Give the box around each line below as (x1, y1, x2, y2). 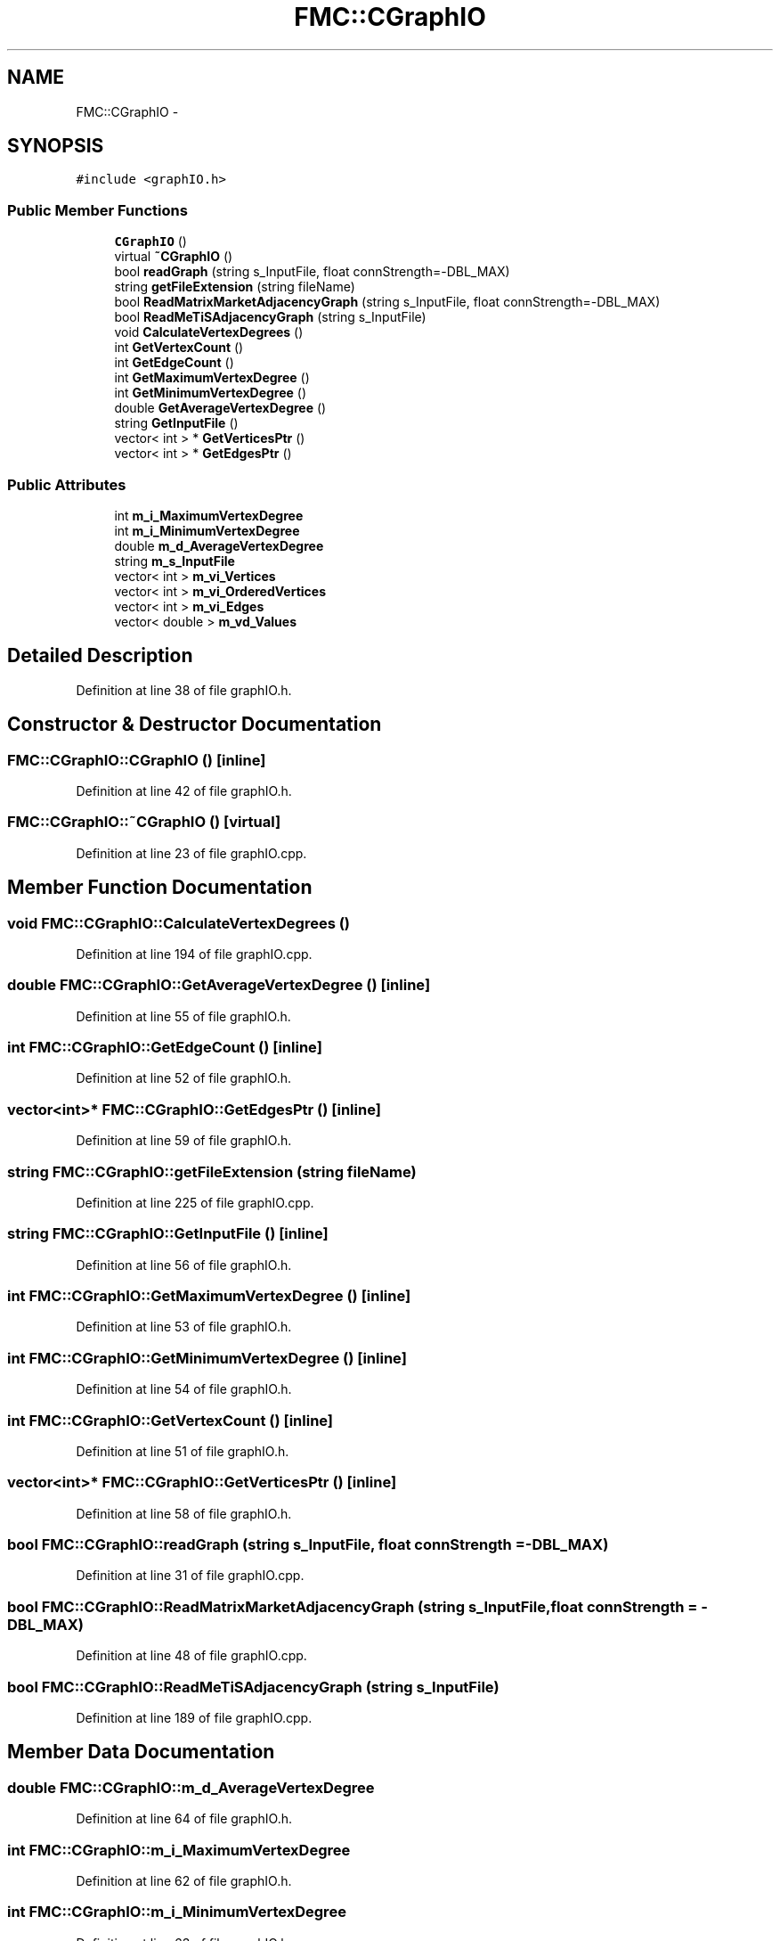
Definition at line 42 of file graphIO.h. (76, 783, 292, 799)
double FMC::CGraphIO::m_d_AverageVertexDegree (7, 1778, 375, 1797)
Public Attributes (7, 475, 126, 494)
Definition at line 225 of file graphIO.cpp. (76, 1194, 314, 1210)
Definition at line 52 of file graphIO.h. (76, 1070, 292, 1086)
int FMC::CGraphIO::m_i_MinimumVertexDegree (7, 1903, 346, 1921)
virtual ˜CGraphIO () (114, 249, 233, 265)
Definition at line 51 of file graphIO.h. (76, 1443, 289, 1459)
